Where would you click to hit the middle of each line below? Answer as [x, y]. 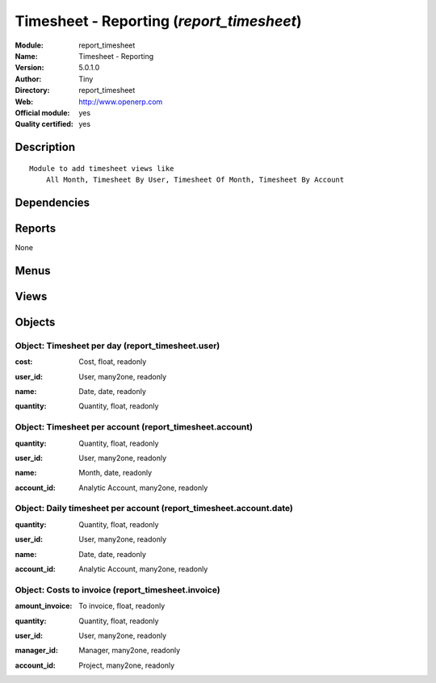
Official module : [42, 112]
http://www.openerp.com [121, 102]
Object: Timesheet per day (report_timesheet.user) [117, 346]
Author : [28, 79]
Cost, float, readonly [113, 362]
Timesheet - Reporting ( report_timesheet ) [158, 21]
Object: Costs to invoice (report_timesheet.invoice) [118, 589]
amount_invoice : [44, 606]
